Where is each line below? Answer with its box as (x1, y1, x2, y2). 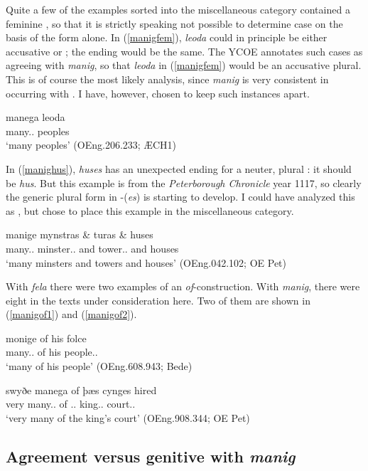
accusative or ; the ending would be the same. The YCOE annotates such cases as (6, 43, 363, 58)
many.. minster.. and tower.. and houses (6, 240, 179, 255)
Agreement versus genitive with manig (6, 445, 296, 467)
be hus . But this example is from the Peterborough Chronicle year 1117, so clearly (6, 175, 362, 190)
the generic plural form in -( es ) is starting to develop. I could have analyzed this (6, 189, 355, 204)
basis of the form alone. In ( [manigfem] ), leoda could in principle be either (6, 30, 328, 45)
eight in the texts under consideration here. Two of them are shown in (6, 292, 310, 307)
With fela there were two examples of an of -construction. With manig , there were (6, 279, 360, 294)
